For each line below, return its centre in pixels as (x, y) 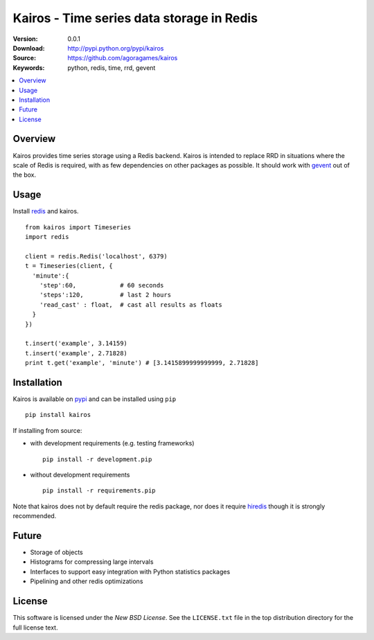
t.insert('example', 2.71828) (77, 353)
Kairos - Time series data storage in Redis (135, 18)
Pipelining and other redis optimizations (87, 581)
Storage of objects (56, 552)
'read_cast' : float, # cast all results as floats (131, 304)
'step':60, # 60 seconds (101, 285)
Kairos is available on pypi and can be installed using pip (95, 399)
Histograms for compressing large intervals (92, 562)
